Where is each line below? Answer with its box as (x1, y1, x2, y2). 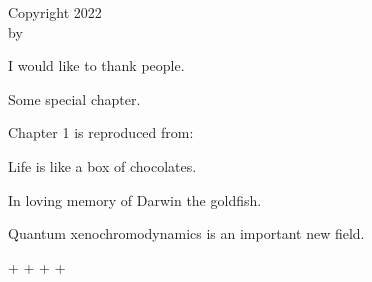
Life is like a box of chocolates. (8, 155, 197, 176)
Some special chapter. (8, 88, 141, 109)
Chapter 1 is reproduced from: (8, 122, 194, 143)
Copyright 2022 (8, 2, 102, 22)
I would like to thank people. (8, 55, 185, 76)
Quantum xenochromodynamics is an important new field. (8, 223, 365, 244)
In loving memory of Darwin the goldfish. (8, 189, 262, 210)
